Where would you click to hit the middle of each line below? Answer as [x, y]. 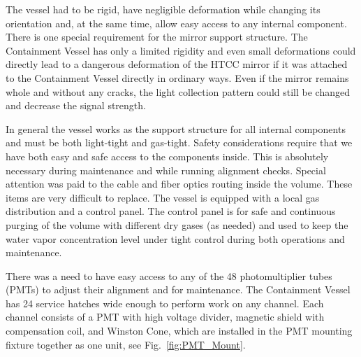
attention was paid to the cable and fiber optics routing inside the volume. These [179, 184]
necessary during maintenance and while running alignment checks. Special [166, 170]
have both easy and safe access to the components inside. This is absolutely [167, 156]
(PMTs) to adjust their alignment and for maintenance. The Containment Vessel [178, 289]
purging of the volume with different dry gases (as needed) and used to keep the [177, 224]
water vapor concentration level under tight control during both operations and [175, 238]
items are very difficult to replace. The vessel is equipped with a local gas [163, 197]
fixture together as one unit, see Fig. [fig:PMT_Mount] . [126, 344]
